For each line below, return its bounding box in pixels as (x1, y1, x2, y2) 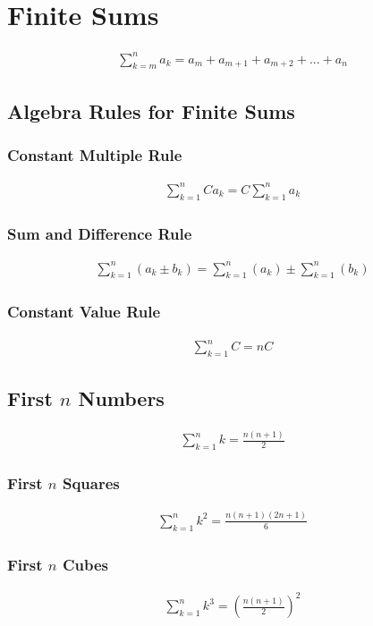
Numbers (78, 385, 165, 412)
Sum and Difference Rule (7, 222, 192, 244)
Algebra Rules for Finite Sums (7, 97, 295, 124)
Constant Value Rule (7, 300, 161, 323)
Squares (62, 472, 120, 495)
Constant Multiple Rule (7, 144, 182, 166)
